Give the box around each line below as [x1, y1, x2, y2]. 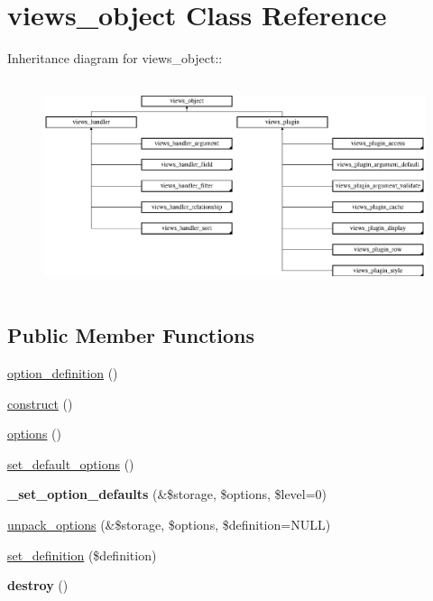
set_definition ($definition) [7, 545, 157, 564]
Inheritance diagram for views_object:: [7, 49, 223, 68]
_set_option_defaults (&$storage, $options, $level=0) [7, 485, 327, 504]
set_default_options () [7, 454, 134, 473]
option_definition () [7, 364, 118, 383]
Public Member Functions [7, 321, 254, 349]
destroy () [7, 576, 69, 595]
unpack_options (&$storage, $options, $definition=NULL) [7, 515, 331, 534]
